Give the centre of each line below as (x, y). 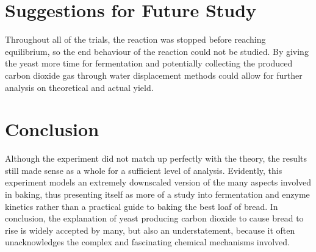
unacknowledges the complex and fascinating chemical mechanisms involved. (147, 242)
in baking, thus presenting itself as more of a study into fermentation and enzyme (157, 194)
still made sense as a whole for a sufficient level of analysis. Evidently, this (144, 170)
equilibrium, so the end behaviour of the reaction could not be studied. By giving (157, 51)
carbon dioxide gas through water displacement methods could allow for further (154, 75)
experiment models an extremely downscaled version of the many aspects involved (158, 182)
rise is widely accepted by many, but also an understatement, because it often (150, 230)
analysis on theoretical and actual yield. (79, 87)
